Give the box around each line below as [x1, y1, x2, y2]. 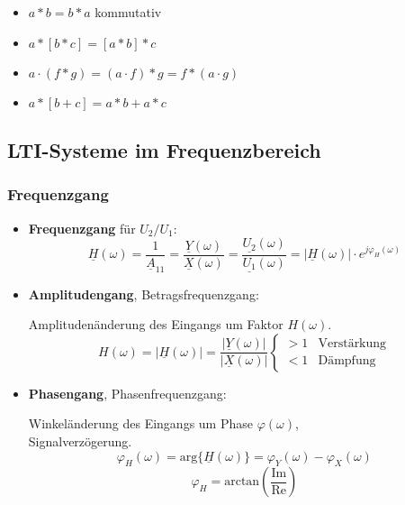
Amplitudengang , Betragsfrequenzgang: [28, 284, 259, 303]
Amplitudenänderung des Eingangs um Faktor [28, 315, 283, 334]
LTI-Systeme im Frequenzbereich [7, 135, 321, 163]
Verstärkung [318, 337, 387, 351]
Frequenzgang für [28, 218, 136, 237]
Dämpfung [318, 354, 376, 368]
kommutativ [94, 3, 162, 21]
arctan [224, 475, 260, 489]
